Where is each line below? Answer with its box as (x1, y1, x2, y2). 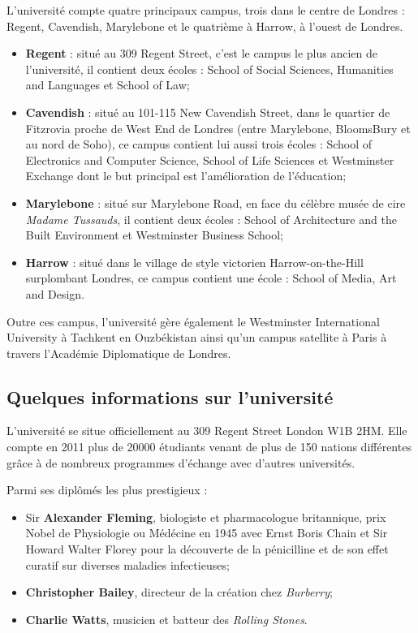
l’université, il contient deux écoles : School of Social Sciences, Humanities (25, 60, 394, 77)
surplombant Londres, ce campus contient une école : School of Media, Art (25, 269, 397, 286)
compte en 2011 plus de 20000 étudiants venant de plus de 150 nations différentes (6, 438, 412, 455)
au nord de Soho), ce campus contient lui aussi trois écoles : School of (25, 136, 373, 153)
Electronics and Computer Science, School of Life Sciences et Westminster (25, 151, 394, 168)
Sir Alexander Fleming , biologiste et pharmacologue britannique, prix (25, 508, 386, 525)
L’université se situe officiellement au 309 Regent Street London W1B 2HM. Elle (6, 422, 407, 439)
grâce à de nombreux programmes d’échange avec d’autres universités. (6, 454, 356, 471)
